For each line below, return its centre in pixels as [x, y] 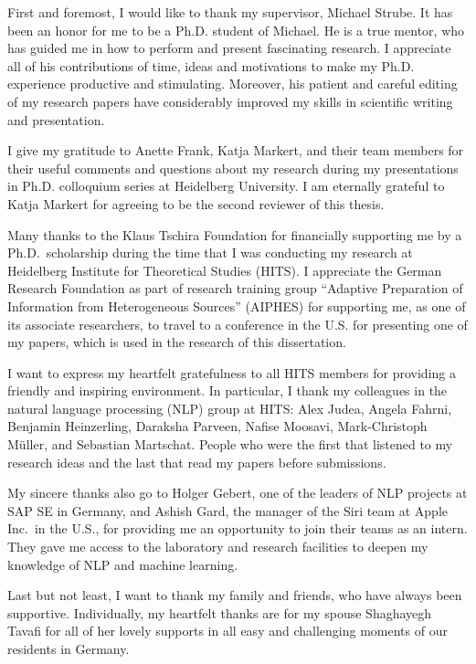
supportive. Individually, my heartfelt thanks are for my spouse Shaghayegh [220, 612]
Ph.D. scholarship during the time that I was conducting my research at [210, 253]
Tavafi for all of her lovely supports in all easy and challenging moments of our [227, 631]
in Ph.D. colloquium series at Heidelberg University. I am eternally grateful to [226, 186]
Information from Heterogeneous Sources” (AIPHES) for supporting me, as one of [237, 306]
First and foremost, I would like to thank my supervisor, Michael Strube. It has [230, 12]
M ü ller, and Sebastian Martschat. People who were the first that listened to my [230, 444]
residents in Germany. [69, 648]
